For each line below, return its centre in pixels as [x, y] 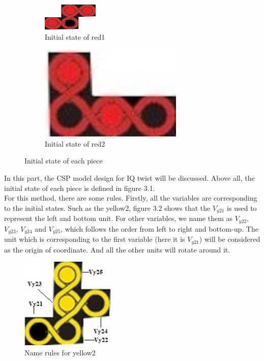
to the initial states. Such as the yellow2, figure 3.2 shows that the [107, 207]
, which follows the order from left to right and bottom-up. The [159, 228]
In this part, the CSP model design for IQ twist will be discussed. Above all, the [129, 177]
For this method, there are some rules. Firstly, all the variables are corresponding [131, 198]
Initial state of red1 [75, 36]
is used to [242, 207]
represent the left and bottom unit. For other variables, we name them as [118, 218]
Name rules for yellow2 [60, 353]
